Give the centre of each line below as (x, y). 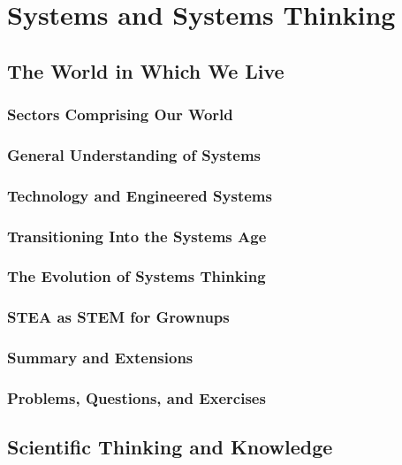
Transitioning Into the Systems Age (137, 236)
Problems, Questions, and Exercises (137, 397)
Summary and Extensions (100, 358)
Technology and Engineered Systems (140, 195)
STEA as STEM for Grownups (118, 317)
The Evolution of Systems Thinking (137, 276)
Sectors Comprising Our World (120, 114)
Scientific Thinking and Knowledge (170, 447)
